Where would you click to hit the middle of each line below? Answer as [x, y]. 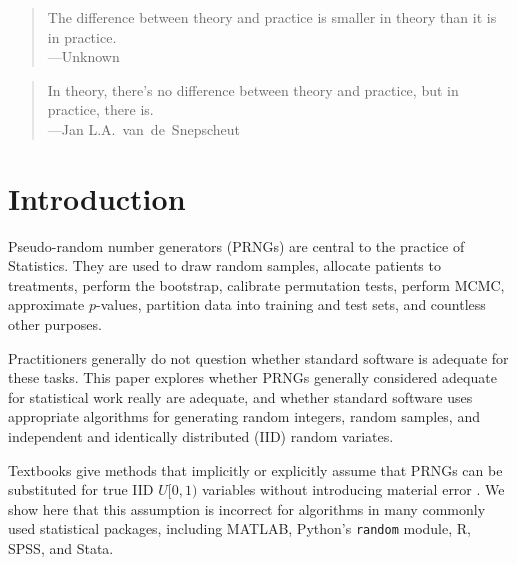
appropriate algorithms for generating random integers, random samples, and [244, 416]
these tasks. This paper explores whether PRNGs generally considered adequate [252, 377]
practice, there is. [100, 109]
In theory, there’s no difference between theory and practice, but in [253, 89]
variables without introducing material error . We [353, 489]
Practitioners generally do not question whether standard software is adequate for [258, 357]
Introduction [97, 197]
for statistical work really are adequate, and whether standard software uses [240, 396]
